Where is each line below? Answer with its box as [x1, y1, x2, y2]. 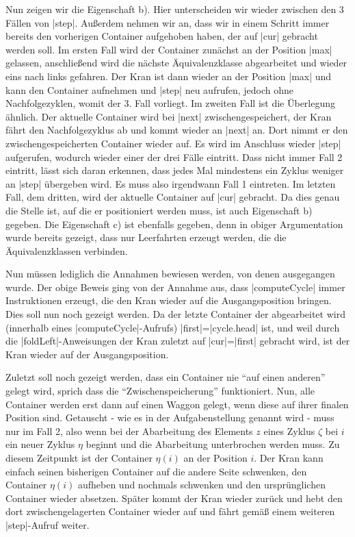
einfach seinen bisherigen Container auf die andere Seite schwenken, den [5, 464, 307, 478]
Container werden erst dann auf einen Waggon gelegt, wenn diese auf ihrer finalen [5, 397, 349, 411]
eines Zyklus [263, 423, 315, 438]
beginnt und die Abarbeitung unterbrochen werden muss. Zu [86, 437, 340, 451]
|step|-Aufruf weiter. [5, 517, 90, 532]
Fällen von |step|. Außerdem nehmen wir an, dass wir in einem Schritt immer [5, 15, 330, 29]
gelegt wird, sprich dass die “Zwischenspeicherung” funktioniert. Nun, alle [5, 384, 315, 398]
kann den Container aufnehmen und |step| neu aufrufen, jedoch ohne [5, 82, 294, 97]
